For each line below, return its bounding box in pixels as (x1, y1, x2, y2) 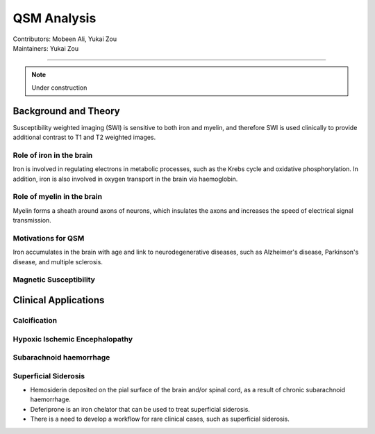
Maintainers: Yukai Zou (12, 44, 79, 52)
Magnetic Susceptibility (12, 275, 95, 284)
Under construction (31, 83, 87, 92)
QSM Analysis (12, 10, 97, 26)
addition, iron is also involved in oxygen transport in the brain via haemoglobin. (12, 175, 238, 183)
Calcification (12, 315, 58, 325)
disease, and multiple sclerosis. (12, 257, 103, 266)
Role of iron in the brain (12, 150, 93, 160)
